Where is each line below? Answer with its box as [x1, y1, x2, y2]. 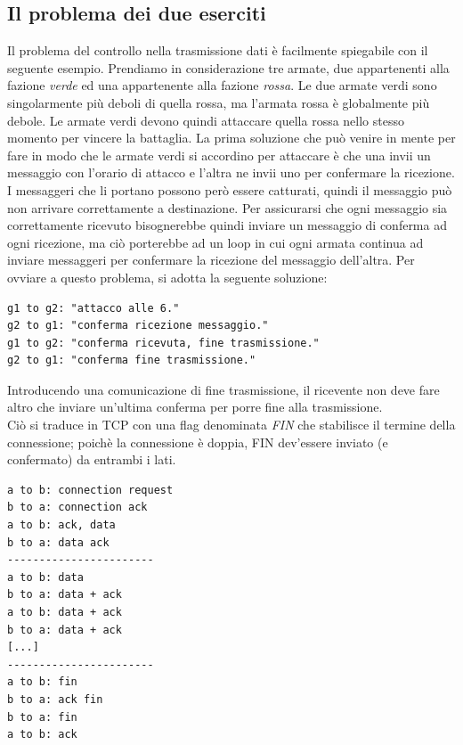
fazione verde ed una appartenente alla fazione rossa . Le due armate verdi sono [7, 76, 437, 94]
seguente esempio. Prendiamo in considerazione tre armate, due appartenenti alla [7, 58, 450, 77]
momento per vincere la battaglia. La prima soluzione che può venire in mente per [7, 128, 456, 147]
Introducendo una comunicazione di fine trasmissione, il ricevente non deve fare [7, 380, 440, 398]
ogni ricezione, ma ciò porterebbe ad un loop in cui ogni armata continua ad [7, 233, 424, 251]
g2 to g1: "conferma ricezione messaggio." [7, 319, 269, 332]
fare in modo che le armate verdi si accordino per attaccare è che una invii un [7, 145, 431, 164]
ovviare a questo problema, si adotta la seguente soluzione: [7, 267, 328, 286]
